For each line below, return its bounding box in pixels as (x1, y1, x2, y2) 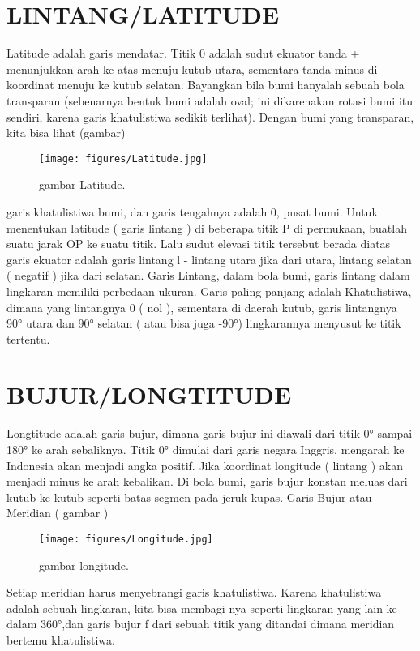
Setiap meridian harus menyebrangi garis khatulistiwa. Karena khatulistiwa (6, 584, 382, 601)
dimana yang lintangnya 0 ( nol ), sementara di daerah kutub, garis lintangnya (6, 298, 397, 315)
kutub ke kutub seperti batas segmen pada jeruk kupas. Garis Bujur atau (6, 488, 372, 505)
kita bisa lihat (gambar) (6, 124, 126, 141)
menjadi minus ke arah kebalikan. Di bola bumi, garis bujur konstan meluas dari (6, 473, 408, 490)
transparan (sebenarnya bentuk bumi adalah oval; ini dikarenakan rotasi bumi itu (6, 92, 414, 109)
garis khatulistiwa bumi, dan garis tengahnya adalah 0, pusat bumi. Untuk (6, 203, 378, 220)
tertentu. (6, 330, 50, 347)
